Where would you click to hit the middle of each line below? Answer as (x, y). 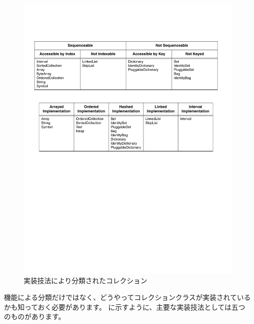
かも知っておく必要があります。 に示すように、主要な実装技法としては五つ (125, 307)
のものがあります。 (35, 316)
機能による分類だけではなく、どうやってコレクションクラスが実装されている (127, 297)
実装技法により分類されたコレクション (85, 280)
